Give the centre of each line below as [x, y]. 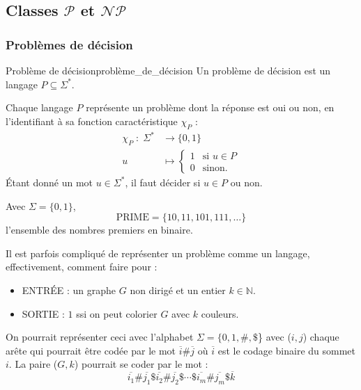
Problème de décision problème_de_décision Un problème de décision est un [168, 70]
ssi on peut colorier [117, 313]
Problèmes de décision [69, 44]
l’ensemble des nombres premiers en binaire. [99, 230]
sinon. [215, 168]
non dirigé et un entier [178, 290]
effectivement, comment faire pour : [82, 267]
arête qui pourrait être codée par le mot [91, 350]
